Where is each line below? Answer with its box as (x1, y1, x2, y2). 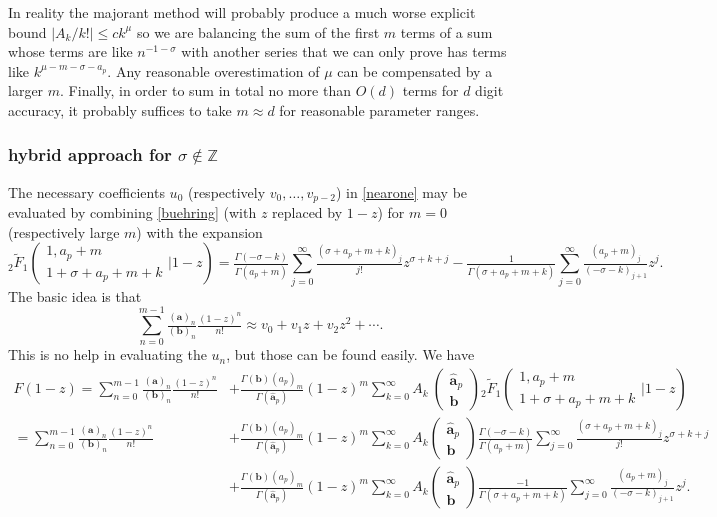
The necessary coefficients (8, 181, 165, 202)
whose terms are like (8, 41, 133, 62)
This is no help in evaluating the (8, 344, 207, 365)
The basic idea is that (8, 285, 142, 306)
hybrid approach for (8, 142, 172, 167)
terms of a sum (400, 21, 493, 42)
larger (8, 80, 44, 101)
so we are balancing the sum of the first (136, 21, 380, 42)
